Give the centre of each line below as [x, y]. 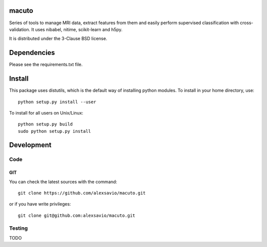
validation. [20, 29]
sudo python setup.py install [55, 131]
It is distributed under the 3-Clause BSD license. [58, 39]
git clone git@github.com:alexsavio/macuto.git [77, 215]
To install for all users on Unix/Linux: [46, 113]
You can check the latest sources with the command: [63, 182]
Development [30, 145]
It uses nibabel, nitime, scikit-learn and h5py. [77, 29]
